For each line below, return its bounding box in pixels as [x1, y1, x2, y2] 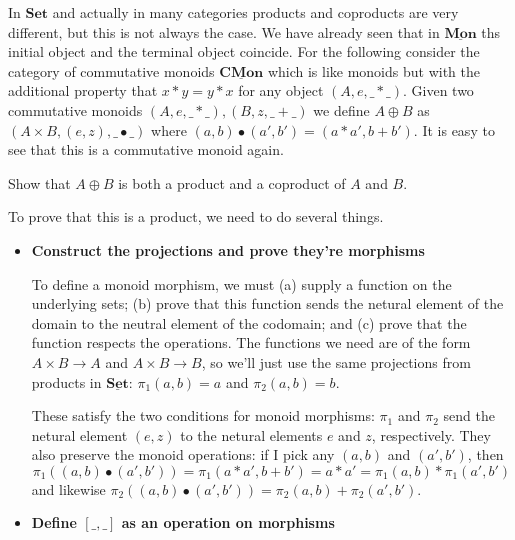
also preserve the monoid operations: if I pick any [31, 444, 335, 465]
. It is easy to [413, 119, 495, 140]
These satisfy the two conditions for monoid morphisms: [31, 405, 375, 426]
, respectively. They [371, 424, 491, 445]
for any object [238, 80, 324, 101]
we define [313, 99, 370, 120]
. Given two [403, 80, 474, 101]
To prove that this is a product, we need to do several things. [8, 206, 384, 227]
